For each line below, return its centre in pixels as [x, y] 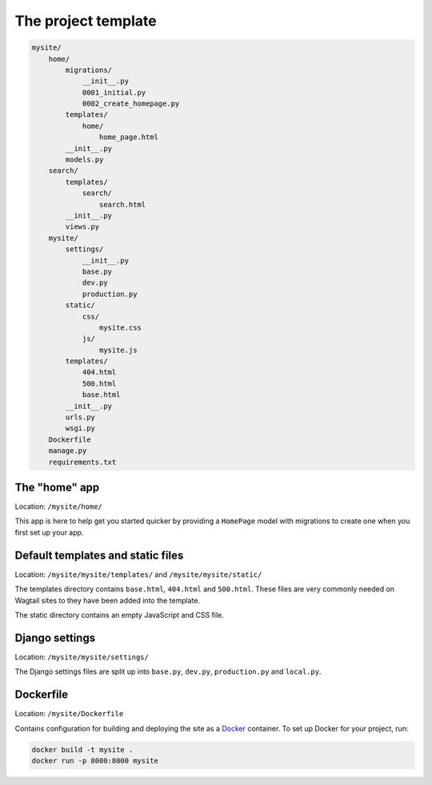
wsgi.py [80, 429]
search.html [122, 204]
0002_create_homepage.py [131, 104]
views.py [82, 227]
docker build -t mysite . [82, 749]
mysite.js [118, 350]
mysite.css [120, 327]
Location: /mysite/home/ [59, 507]
